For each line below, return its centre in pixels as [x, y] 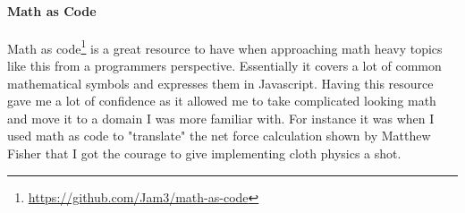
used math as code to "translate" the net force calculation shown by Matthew [219, 136]
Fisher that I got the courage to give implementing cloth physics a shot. [204, 153]
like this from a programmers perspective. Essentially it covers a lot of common [224, 66]
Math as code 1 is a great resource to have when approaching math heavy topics [225, 47]
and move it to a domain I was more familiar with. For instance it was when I [221, 118]
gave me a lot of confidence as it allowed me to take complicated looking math [222, 101]
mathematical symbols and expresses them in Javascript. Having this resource [220, 83]
